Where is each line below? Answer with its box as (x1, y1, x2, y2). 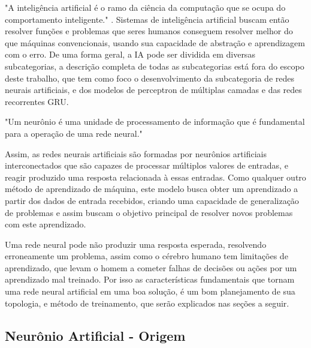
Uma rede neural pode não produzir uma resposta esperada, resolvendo (5, 238, 267, 250)
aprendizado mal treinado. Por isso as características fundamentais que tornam (5, 273, 295, 286)
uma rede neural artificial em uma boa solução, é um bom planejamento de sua (5, 285, 295, 298)
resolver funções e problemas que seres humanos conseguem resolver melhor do (5, 25, 293, 37)
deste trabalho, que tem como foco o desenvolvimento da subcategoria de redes (5, 71, 294, 84)
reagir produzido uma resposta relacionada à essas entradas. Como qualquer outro (5, 170, 306, 183)
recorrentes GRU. (5, 95, 69, 107)
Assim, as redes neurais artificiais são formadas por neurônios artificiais (5, 147, 267, 160)
